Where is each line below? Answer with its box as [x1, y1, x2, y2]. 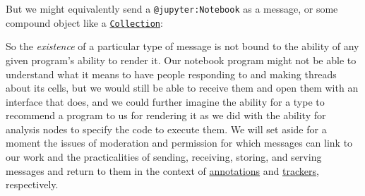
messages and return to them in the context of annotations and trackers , [6, 163, 319, 178]
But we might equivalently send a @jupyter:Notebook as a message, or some [6, 1, 338, 16]
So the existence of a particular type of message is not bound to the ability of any [6, 39, 359, 54]
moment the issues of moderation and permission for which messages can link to [6, 135, 353, 150]
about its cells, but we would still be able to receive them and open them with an [6, 80, 359, 95]
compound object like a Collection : [6, 15, 163, 30]
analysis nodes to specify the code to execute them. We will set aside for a [6, 121, 327, 136]
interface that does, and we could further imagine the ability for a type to [6, 94, 325, 109]
